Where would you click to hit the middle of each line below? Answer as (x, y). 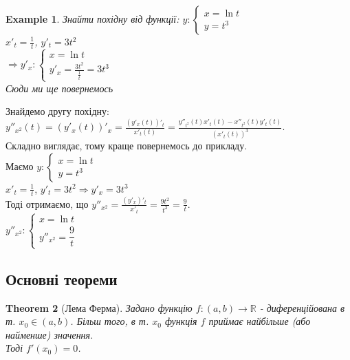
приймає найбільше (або (260, 321)
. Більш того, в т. (110, 321)
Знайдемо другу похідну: (57, 111)
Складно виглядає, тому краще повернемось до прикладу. (127, 146)
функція (181, 321)
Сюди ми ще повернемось (59, 88)
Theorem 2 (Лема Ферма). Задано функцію (99, 307)
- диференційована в (302, 307)
